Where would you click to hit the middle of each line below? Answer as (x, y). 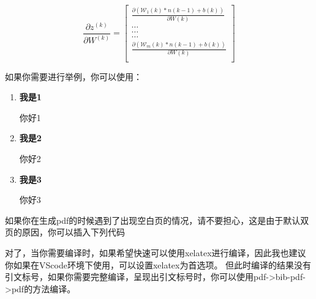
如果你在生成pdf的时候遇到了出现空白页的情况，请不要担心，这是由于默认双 (157, 220)
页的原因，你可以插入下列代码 (65, 232)
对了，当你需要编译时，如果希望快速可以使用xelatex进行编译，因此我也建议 (156, 252)
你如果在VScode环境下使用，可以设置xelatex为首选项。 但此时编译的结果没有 (158, 264)
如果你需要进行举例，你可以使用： (73, 76)
